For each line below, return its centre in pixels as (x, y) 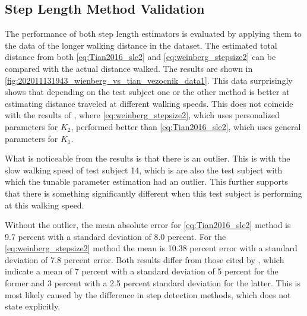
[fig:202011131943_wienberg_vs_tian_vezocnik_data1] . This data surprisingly (149, 80)
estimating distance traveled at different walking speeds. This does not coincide (149, 103)
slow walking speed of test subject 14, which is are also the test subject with (144, 170)
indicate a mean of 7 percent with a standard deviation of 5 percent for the (142, 271)
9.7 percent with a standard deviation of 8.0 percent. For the (115, 236)
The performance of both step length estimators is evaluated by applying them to (153, 34)
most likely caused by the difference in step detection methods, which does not (148, 294)
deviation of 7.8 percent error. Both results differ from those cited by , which (145, 259)
